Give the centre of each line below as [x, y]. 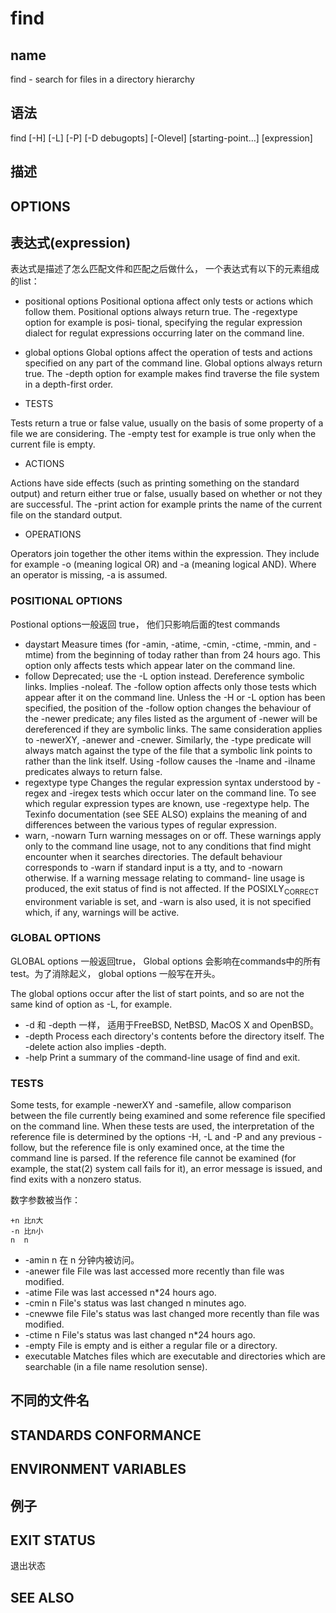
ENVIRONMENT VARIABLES [98, 1469]
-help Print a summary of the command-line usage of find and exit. [162, 1057]
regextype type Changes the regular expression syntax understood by [169, 782]
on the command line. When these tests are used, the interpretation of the [162, 1126]
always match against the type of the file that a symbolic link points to [168, 750]
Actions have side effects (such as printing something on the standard [155, 483]
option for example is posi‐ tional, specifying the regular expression [163, 323]
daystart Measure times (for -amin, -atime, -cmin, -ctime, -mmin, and [167, 644]
